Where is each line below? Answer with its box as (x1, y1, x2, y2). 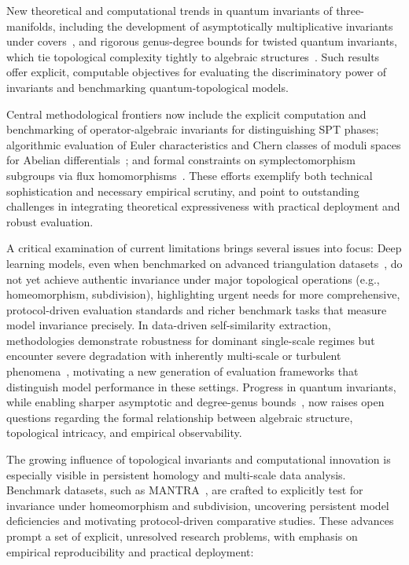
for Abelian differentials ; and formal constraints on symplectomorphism (6, 152, 356, 168)
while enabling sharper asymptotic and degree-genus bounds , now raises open (6, 394, 385, 410)
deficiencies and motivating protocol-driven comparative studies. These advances (6, 512, 394, 529)
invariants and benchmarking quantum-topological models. (6, 79, 289, 95)
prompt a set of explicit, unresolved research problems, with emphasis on (6, 528, 358, 544)
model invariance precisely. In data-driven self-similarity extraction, (6, 317, 331, 333)
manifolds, (6, 17, 56, 34)
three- (336, 2, 364, 18)
